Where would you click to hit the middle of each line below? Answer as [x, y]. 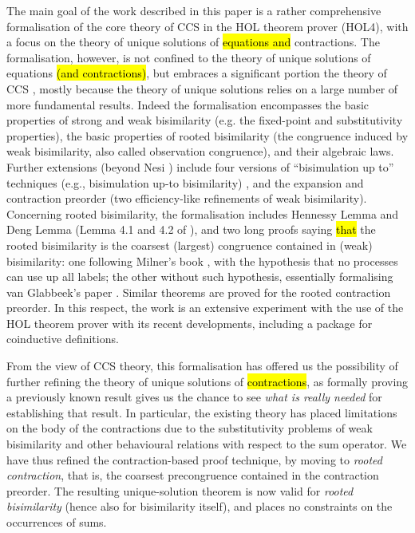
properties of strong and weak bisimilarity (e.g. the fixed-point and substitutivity [205, 120]
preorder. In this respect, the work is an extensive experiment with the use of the [205, 308]
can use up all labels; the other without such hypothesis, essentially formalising [200, 276]
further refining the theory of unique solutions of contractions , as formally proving [207, 381]
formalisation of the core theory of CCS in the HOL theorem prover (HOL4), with [207, 26]
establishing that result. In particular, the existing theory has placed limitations [202, 412]
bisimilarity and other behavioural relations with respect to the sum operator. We [207, 444]
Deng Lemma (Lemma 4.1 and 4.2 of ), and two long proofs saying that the [191, 229]
